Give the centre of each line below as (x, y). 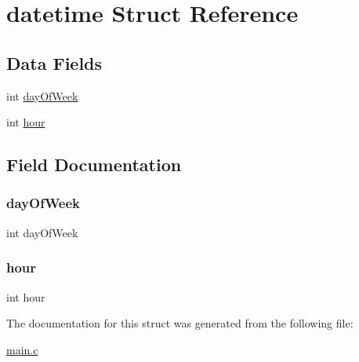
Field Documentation (94, 165)
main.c (22, 349)
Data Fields (54, 62)
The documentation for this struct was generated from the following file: (180, 323)
